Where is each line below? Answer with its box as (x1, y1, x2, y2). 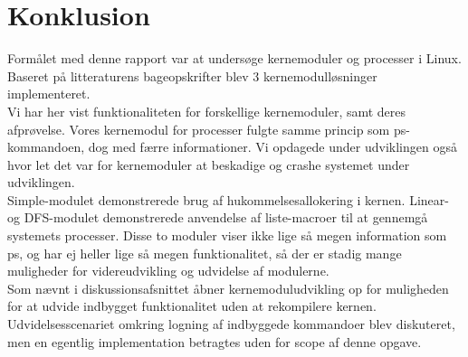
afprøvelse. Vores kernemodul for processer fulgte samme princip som (7, 119, 390, 138)
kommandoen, (7, 137, 85, 156)
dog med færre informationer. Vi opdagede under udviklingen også (88, 137, 457, 156)
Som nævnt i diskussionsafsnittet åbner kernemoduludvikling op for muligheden (7, 278, 449, 297)
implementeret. (7, 84, 91, 103)
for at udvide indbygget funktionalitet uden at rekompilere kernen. (7, 296, 377, 315)
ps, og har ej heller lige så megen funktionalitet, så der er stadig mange (7, 243, 402, 262)
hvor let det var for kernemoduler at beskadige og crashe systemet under (7, 155, 410, 174)
